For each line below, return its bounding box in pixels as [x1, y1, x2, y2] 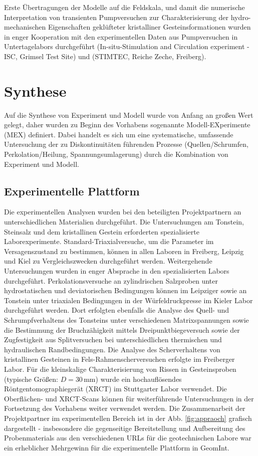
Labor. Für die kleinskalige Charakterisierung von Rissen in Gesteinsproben [4, 363, 236, 374]
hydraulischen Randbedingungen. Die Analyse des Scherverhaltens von [4, 344, 220, 354]
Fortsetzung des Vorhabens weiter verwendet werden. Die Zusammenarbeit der [4, 403, 245, 413]
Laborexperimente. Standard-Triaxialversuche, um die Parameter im [4, 236, 214, 247]
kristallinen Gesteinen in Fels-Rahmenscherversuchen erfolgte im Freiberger [4, 354, 235, 364]
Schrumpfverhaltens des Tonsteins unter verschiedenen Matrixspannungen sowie [4, 314, 249, 325]
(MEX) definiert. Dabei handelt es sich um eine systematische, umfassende [4, 129, 233, 139]
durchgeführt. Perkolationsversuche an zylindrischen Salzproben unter [4, 275, 218, 286]
